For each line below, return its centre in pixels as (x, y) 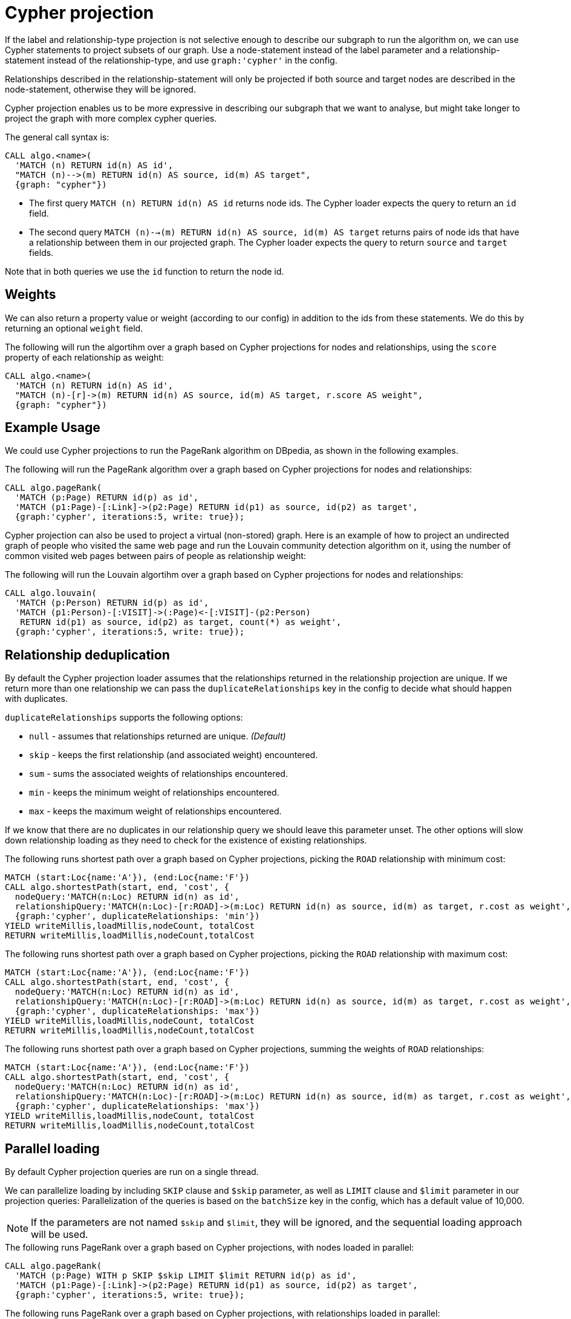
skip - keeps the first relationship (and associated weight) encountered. (174, 755)
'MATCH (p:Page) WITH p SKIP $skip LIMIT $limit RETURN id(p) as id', (186, 1276)
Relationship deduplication (87, 655)
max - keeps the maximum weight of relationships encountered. (155, 811)
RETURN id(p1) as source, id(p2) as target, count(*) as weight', (181, 622)
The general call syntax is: (57, 137)
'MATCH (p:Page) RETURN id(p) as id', (107, 498)
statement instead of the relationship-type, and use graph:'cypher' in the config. (171, 60)
